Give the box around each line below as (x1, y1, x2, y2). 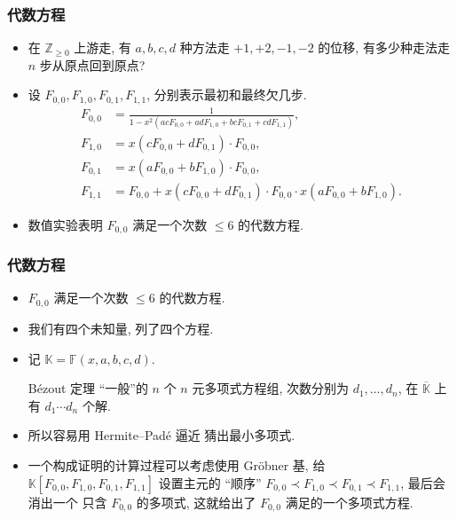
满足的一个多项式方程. (285, 492, 414, 511)
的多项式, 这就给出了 (136, 492, 256, 511)
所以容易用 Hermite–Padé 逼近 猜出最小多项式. (28, 426, 295, 444)
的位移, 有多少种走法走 (318, 38, 450, 57)
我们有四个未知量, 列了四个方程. (28, 318, 214, 337)
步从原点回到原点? (39, 55, 146, 74)
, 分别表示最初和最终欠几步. (146, 85, 307, 104)
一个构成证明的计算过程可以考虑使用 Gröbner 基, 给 (28, 455, 326, 474)
